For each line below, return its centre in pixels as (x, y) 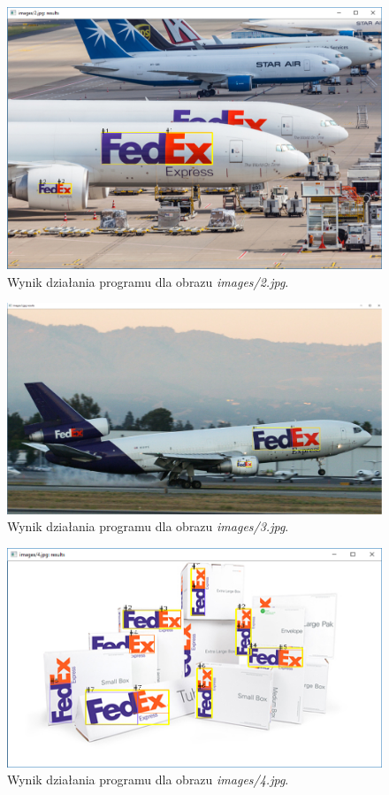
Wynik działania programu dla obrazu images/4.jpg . (148, 780)
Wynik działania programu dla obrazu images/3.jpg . (148, 526)
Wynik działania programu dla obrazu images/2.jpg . (148, 281)
